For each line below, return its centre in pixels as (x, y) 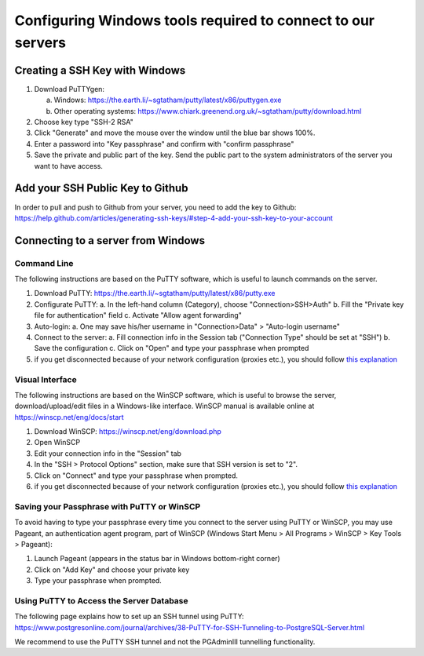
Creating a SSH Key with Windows (100, 70)
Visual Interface (46, 379)
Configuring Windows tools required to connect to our (194, 20)
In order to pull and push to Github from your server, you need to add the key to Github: (155, 207)
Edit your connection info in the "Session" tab (108, 453)
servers (40, 42)
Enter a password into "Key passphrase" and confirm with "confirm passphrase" (164, 144)
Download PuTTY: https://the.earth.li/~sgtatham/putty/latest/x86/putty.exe (155, 293)
